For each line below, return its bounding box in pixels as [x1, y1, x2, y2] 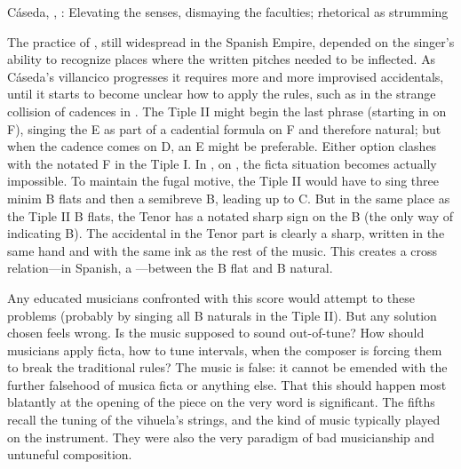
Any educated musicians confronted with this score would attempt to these [7, 288, 415, 306]
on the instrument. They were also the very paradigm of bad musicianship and [7, 427, 435, 446]
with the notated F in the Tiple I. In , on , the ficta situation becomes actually [7, 154, 437, 172]
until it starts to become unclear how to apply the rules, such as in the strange [7, 84, 436, 103]
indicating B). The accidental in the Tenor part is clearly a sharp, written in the [7, 224, 445, 242]
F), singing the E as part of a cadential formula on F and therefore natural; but [7, 119, 441, 138]
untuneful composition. [7, 445, 132, 464]
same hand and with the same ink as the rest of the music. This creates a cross [7, 241, 438, 259]
